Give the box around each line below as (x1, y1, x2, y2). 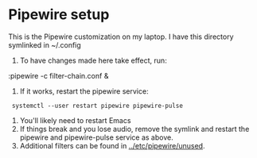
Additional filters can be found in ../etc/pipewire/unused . (19, 141, 205, 150)
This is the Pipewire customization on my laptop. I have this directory (8, 32, 234, 41)
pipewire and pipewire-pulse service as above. (19, 133, 173, 142)
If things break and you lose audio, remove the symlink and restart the (19, 124, 250, 133)
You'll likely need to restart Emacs (19, 115, 131, 125)
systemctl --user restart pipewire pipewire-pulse (11, 102, 183, 110)
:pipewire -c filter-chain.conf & (8, 71, 109, 80)
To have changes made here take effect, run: (19, 56, 167, 65)
